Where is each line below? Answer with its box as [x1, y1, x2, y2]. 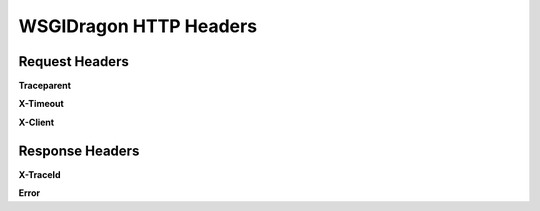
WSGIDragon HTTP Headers [18, 15, 258, 37]
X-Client [18, 116, 55, 128]
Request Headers [18, 53, 129, 70]
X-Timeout [18, 98, 64, 110]
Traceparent [18, 80, 72, 92]
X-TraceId [18, 168, 61, 180]
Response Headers [18, 142, 140, 159]
